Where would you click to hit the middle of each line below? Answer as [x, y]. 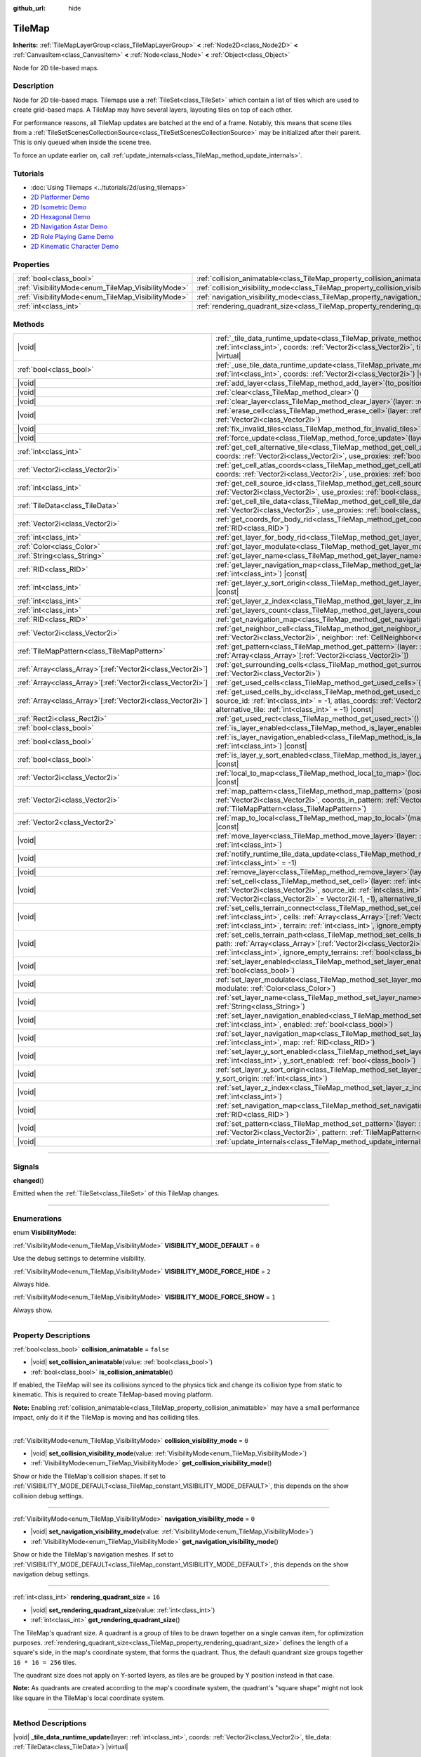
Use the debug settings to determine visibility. [79, 1259]
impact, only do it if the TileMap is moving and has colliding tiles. [106, 1418]
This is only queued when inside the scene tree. [82, 142]
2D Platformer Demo [60, 197]
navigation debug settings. [52, 1574]
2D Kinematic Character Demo [75, 247]
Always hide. [32, 1284]
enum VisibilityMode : [45, 1233]
